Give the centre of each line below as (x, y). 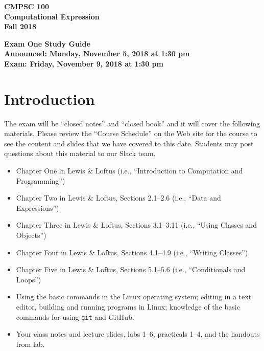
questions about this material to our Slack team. (80, 153)
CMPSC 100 (27, 6)
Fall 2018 (20, 26)
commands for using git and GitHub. (75, 316)
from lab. (30, 344)
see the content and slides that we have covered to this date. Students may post (129, 143)
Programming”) (41, 180)
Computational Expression (52, 16)
